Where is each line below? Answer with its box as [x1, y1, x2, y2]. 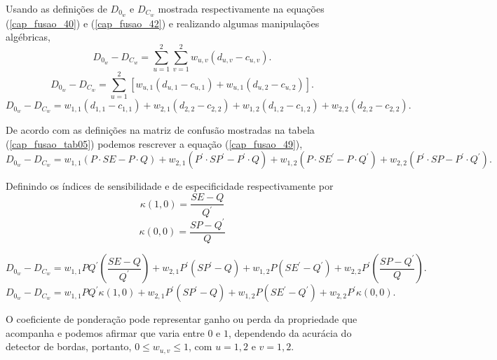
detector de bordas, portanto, [6, 339, 132, 354]
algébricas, [6, 29, 50, 44]
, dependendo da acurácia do [228, 325, 352, 340]
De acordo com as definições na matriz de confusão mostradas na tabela [6, 123, 315, 137]
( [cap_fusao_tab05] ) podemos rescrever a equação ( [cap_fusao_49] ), [6, 136, 303, 151]
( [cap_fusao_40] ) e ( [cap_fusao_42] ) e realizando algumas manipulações [6, 15, 320, 30]
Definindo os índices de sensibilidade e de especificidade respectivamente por [6, 179, 334, 193]
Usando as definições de [6, 1, 107, 15]
